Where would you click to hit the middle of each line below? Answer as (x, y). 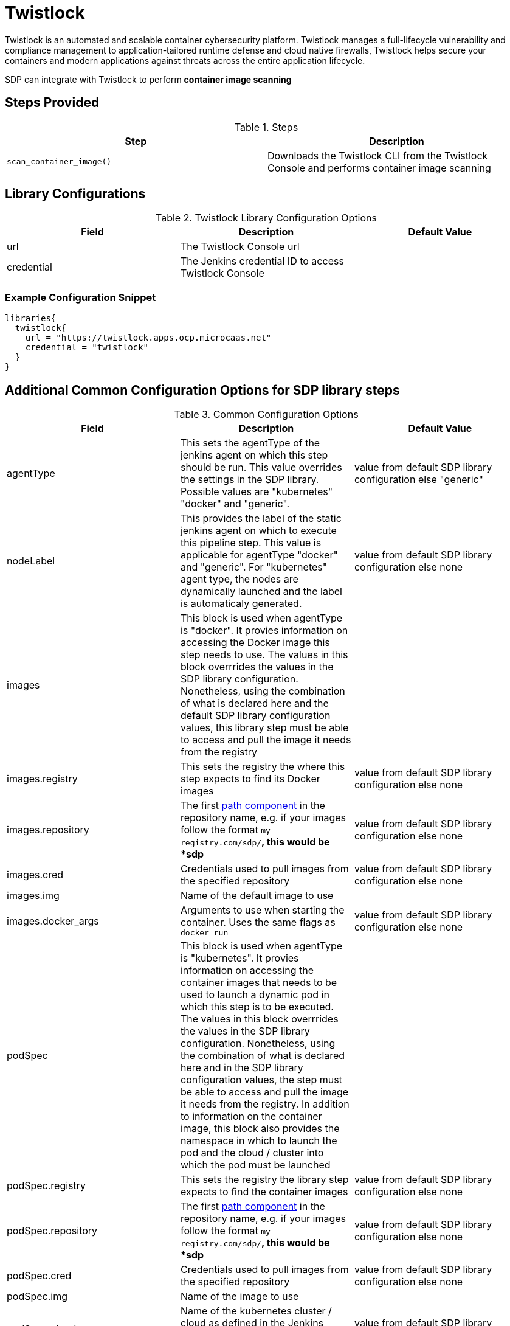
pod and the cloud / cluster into (252, 1153)
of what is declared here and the (254, 703)
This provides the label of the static (261, 519)
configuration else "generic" (419, 480)
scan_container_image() (59, 162)
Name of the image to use (239, 1296)
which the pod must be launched (255, 1165)
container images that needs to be (259, 983)
